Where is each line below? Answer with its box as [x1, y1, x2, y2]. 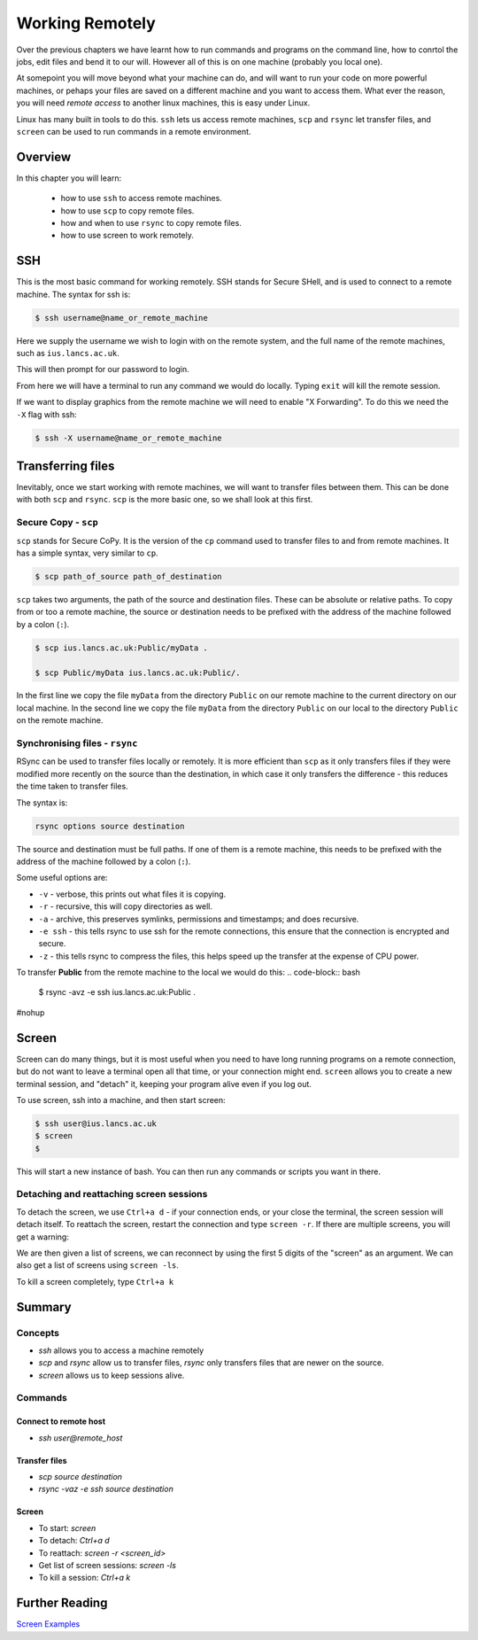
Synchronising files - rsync [16, 737, 138, 750]
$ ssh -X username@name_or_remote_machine [35, 432, 222, 443]
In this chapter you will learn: [16, 173, 122, 183]
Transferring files [16, 458, 115, 473]
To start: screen [38, 1522, 96, 1533]
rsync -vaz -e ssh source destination [38, 1484, 174, 1495]
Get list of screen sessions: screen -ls [38, 1560, 177, 1570]
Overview [16, 149, 72, 164]
